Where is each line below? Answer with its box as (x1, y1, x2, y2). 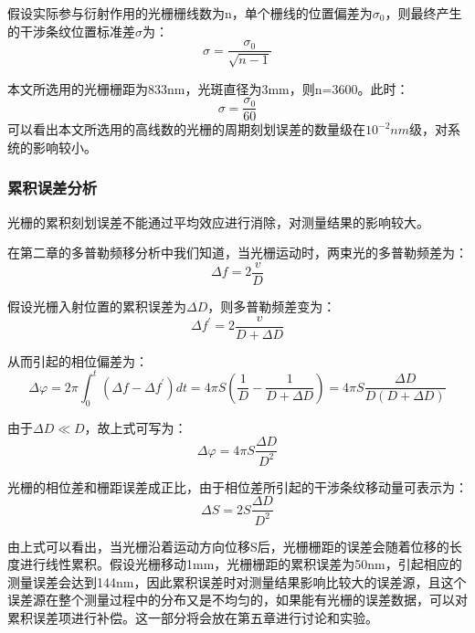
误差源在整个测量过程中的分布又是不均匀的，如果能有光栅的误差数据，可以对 (7, 590, 468, 609)
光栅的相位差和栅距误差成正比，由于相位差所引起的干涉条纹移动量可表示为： (7, 477, 468, 496)
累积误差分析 (7, 176, 98, 199)
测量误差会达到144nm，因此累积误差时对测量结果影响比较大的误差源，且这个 (7, 572, 467, 591)
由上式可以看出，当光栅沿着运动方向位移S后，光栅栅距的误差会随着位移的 (7, 536, 449, 555)
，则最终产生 (385, 4, 462, 22)
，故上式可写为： (84, 417, 187, 437)
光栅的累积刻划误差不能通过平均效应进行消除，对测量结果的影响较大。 (7, 212, 429, 231)
